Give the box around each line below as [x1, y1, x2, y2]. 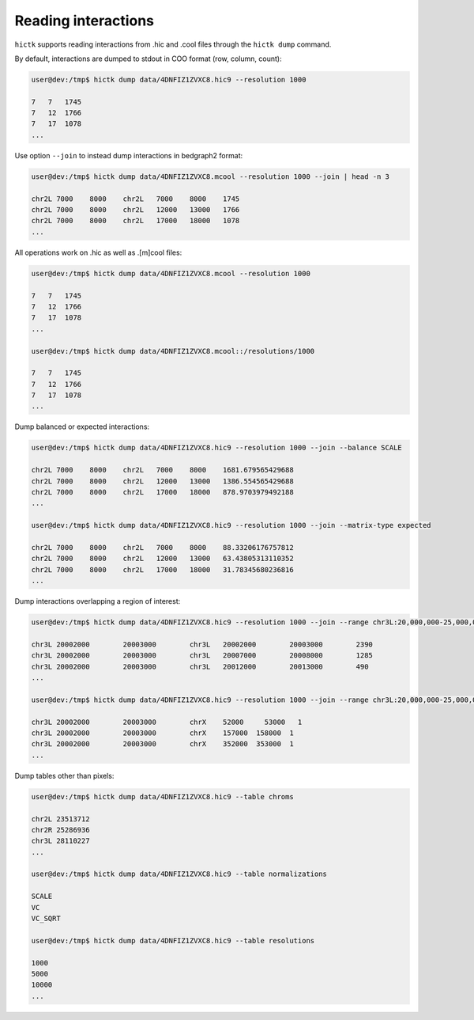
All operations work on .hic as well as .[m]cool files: [14, 248, 182, 257]
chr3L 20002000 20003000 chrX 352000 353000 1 [31, 740, 294, 749]
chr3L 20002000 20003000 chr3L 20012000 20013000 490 [31, 662, 369, 671]
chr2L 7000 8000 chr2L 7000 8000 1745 [31, 194, 240, 203]
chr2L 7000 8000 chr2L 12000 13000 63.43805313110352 [31, 554, 294, 563]
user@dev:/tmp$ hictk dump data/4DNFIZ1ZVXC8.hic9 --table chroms [31, 792, 294, 801]
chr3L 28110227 [31, 836, 90, 846]
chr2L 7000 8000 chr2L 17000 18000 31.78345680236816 [31, 565, 294, 574]
